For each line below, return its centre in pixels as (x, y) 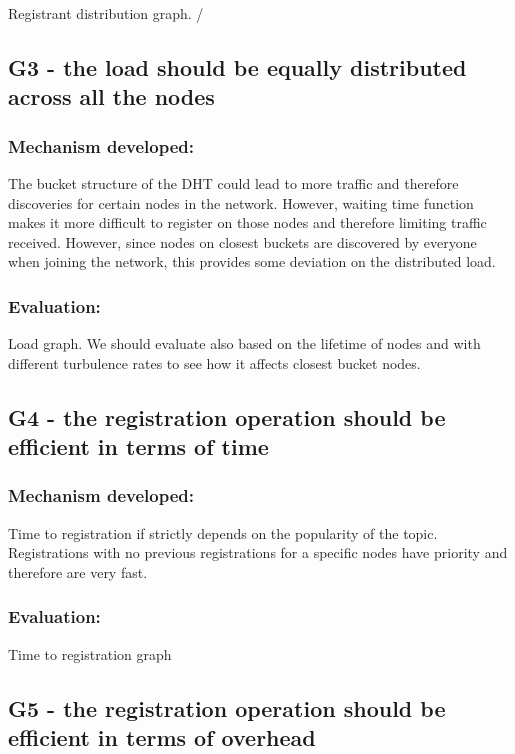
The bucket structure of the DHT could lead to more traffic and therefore (233, 182)
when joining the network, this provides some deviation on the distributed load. (252, 261)
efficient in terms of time (138, 446)
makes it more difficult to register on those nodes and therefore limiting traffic (247, 222)
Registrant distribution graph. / (106, 13)
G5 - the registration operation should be (227, 707)
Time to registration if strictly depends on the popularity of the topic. (223, 532)
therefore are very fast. (78, 571)
